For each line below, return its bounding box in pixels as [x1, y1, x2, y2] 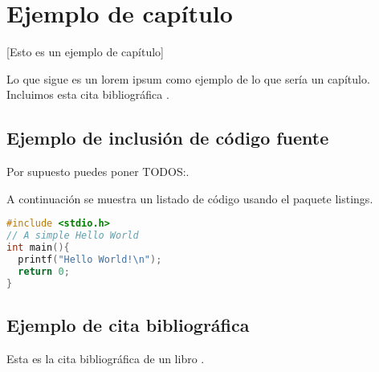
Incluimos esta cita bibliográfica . [6, 86, 169, 103]
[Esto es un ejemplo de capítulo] [6, 43, 164, 60]
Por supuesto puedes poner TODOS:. [6, 163, 189, 180]
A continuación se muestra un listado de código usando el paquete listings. [6, 190, 373, 206]
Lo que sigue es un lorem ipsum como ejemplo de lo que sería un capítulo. [6, 70, 370, 87]
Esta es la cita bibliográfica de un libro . [6, 350, 205, 366]
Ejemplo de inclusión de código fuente [6, 125, 329, 150]
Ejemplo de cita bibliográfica [6, 312, 250, 337]
